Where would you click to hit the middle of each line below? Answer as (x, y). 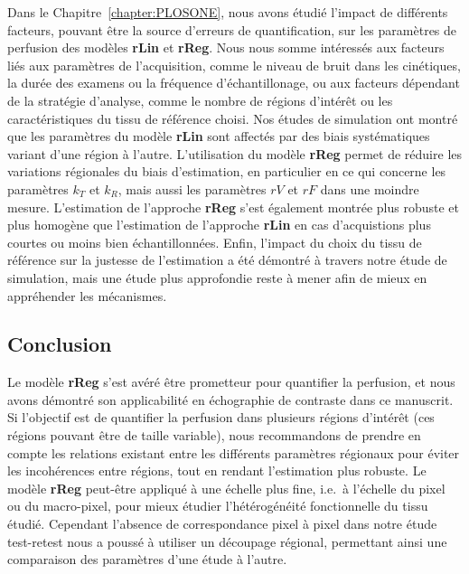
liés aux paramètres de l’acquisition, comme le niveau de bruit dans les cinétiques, (234, 65)
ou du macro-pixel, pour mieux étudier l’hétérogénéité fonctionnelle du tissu (218, 506)
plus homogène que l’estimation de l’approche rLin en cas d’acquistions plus (219, 225)
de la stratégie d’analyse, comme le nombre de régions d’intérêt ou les (200, 100)
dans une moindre (370, 188)
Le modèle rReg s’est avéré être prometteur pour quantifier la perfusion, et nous (231, 382)
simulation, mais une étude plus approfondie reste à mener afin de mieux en (217, 277)
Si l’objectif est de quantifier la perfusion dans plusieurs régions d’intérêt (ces (221, 417)
